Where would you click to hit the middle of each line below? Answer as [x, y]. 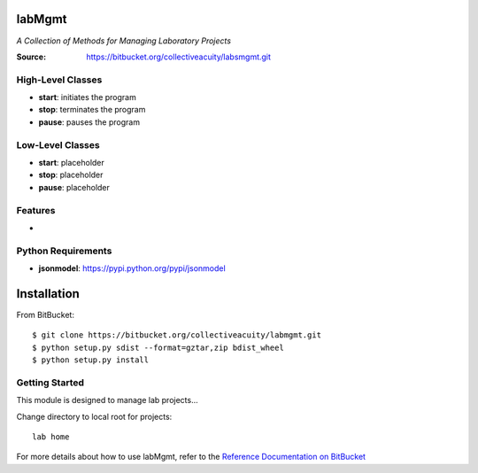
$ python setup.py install [91, 360]
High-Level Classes [59, 80]
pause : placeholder [74, 187]
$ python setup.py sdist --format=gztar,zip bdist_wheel [158, 347]
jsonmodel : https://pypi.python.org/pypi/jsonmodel [132, 268]
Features [36, 210]
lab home [51, 437]
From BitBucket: [46, 314]
